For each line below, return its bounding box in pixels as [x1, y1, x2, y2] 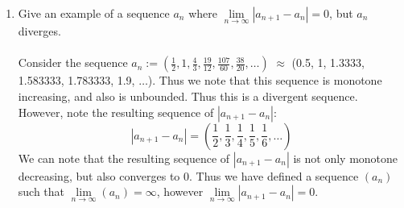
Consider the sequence [18, 54, 128, 71]
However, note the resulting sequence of [18, 103, 214, 120]
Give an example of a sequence [18, 5, 170, 21]
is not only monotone [293, 149, 398, 166]
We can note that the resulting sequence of [18, 149, 230, 166]
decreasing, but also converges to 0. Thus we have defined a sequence [18, 167, 359, 184]
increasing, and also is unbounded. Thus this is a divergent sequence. [18, 88, 358, 104]
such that [18, 183, 65, 200]
